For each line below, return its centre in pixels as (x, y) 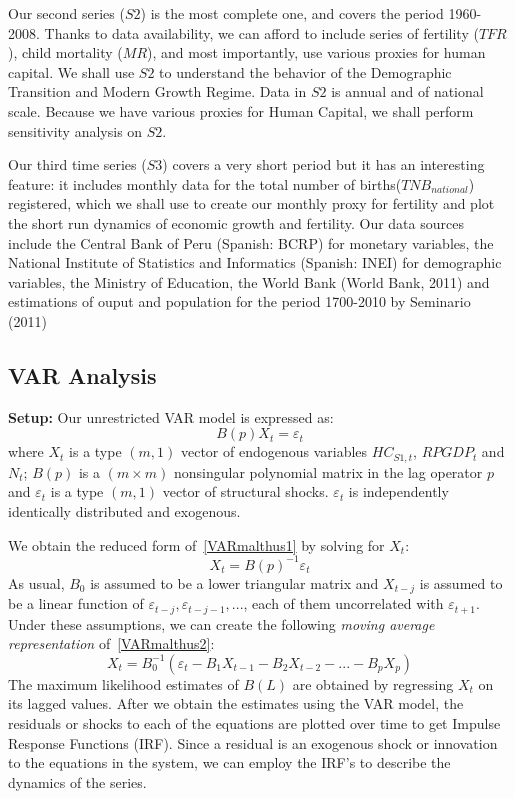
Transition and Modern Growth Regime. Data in (157, 91)
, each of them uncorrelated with (343, 603)
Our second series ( (66, 13)
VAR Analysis (82, 374)
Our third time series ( (77, 164)
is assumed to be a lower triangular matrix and (234, 582)
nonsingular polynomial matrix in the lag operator (328, 471)
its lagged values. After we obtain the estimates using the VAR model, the (236, 703)
